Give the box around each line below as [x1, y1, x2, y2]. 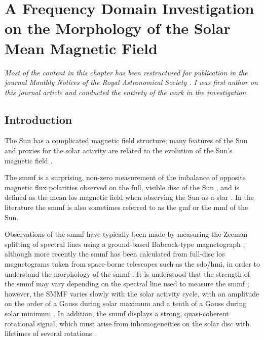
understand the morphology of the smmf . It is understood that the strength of [5, 268, 250, 279]
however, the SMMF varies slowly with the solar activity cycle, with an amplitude [5, 288, 259, 299]
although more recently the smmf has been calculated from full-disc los [5, 248, 225, 259]
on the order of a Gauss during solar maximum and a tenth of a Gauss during [5, 298, 247, 309]
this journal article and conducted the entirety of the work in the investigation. [5, 87, 248, 97]
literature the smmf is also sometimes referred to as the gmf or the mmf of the [5, 202, 248, 212]
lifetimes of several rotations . [5, 328, 96, 338]
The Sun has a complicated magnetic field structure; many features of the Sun [5, 135, 248, 146]
